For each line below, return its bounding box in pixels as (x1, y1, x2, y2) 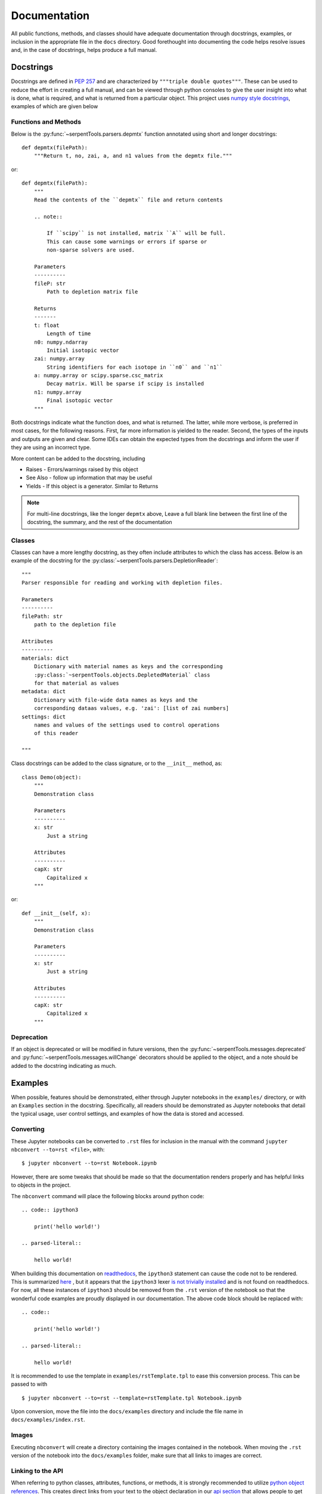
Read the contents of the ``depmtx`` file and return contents (33, 196, 223, 203)
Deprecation (11, 1033, 48, 1041)
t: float (33, 322, 60, 329)
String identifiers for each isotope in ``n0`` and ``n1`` (47, 363, 223, 371)
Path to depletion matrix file (47, 289, 138, 295)
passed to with (11, 1380, 48, 1388)
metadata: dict (21, 688, 66, 695)
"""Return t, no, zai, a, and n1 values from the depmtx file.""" (33, 152, 233, 160)
